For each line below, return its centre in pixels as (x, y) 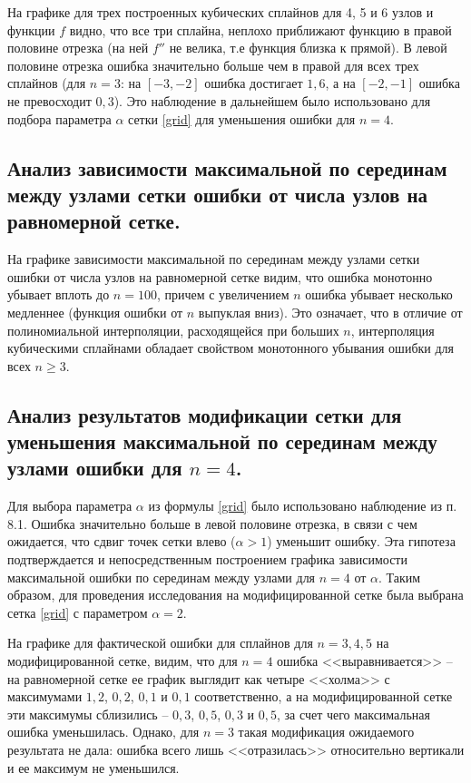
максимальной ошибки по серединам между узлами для (162, 577)
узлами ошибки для (95, 468)
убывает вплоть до (59, 294)
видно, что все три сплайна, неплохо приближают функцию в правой (260, 29)
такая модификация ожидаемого (326, 732)
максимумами (45, 696)
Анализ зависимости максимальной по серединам (227, 167)
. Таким (400, 577)
